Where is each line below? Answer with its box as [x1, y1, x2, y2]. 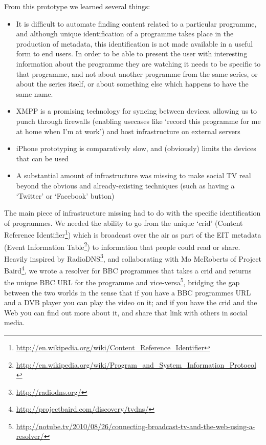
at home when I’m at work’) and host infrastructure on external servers [16, 125, 240, 136]
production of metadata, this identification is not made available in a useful [16, 38, 253, 49]
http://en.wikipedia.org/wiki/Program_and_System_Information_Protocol [16, 359, 256, 370]
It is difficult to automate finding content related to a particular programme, [16, 18, 257, 29]
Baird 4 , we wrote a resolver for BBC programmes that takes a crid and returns [4, 264, 252, 276]
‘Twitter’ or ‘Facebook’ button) [16, 190, 115, 201]
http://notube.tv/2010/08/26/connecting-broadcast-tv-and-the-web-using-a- [16, 420, 255, 431]
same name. [16, 88, 53, 99]
